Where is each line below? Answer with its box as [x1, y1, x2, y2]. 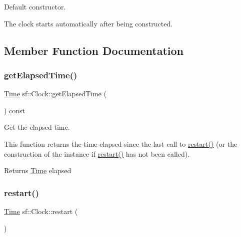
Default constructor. [4, 1, 66, 11]
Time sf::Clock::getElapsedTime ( [4, 88, 106, 99]
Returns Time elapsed [4, 165, 71, 176]
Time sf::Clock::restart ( [4, 206, 78, 216]
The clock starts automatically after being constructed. [4, 18, 173, 28]
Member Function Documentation [4, 42, 184, 58]
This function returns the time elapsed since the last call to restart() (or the [4, 138, 237, 149]
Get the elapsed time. [4, 122, 70, 132]
